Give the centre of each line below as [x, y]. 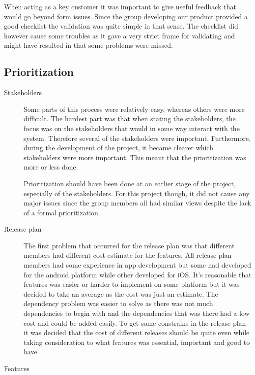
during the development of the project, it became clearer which [118, 148]
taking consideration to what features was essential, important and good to [137, 342]
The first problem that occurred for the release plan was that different [129, 245]
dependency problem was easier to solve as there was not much [118, 303]
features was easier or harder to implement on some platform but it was [132, 284]
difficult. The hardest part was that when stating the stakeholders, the [130, 119]
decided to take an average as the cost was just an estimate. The [121, 293]
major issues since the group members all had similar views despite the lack [138, 203]
